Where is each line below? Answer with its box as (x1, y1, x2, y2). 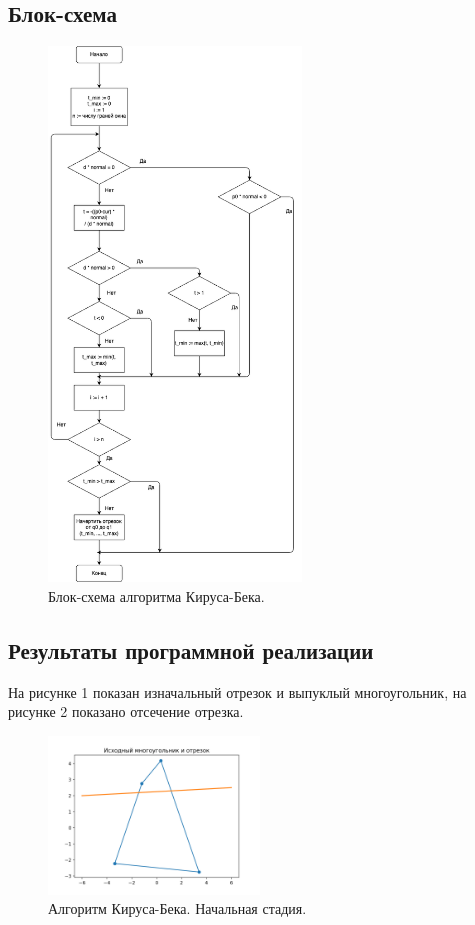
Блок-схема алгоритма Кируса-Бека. (48, 585, 265, 606)
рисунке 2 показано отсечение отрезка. (8, 701, 244, 722)
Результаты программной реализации (8, 634, 374, 665)
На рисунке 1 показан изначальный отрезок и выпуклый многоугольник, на (8, 681, 467, 702)
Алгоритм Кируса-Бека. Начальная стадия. (48, 898, 307, 919)
